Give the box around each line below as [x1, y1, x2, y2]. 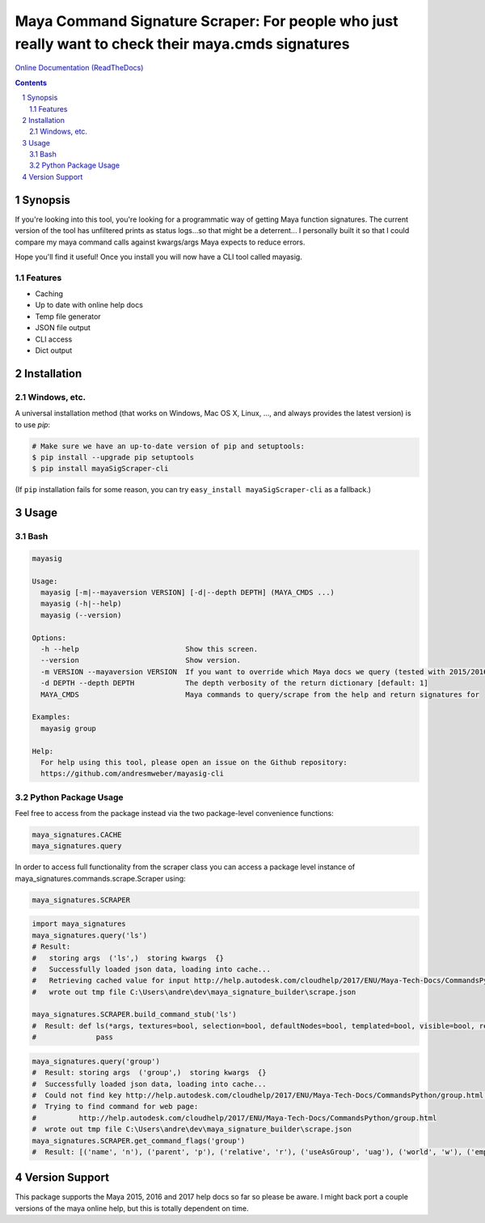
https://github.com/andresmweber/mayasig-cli [40, 769, 224, 779]
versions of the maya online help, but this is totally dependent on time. [15, 1203, 249, 1213]
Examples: [32, 712, 71, 722]
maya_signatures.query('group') [32, 1056, 161, 1066]
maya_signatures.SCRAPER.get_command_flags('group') [32, 1136, 246, 1145]
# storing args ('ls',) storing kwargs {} [32, 953, 224, 962]
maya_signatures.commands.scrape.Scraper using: [15, 873, 186, 883]
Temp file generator [35, 312, 101, 321]
